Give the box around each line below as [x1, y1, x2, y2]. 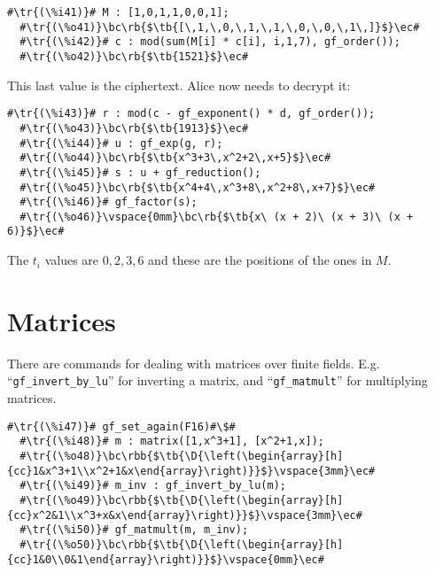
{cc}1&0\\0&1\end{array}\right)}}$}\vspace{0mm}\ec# [7, 553, 324, 566]
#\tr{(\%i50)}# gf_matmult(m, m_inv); [19, 523, 249, 537]
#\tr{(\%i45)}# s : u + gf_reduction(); [19, 166, 261, 179]
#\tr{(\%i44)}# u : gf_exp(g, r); [19, 136, 223, 150]
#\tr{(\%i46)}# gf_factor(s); [19, 196, 198, 209]
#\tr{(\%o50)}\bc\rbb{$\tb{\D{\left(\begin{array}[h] [19, 538, 344, 551]
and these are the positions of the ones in [148, 251, 372, 269]
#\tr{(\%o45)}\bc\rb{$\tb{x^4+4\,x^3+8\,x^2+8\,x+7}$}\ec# [19, 181, 376, 194]
